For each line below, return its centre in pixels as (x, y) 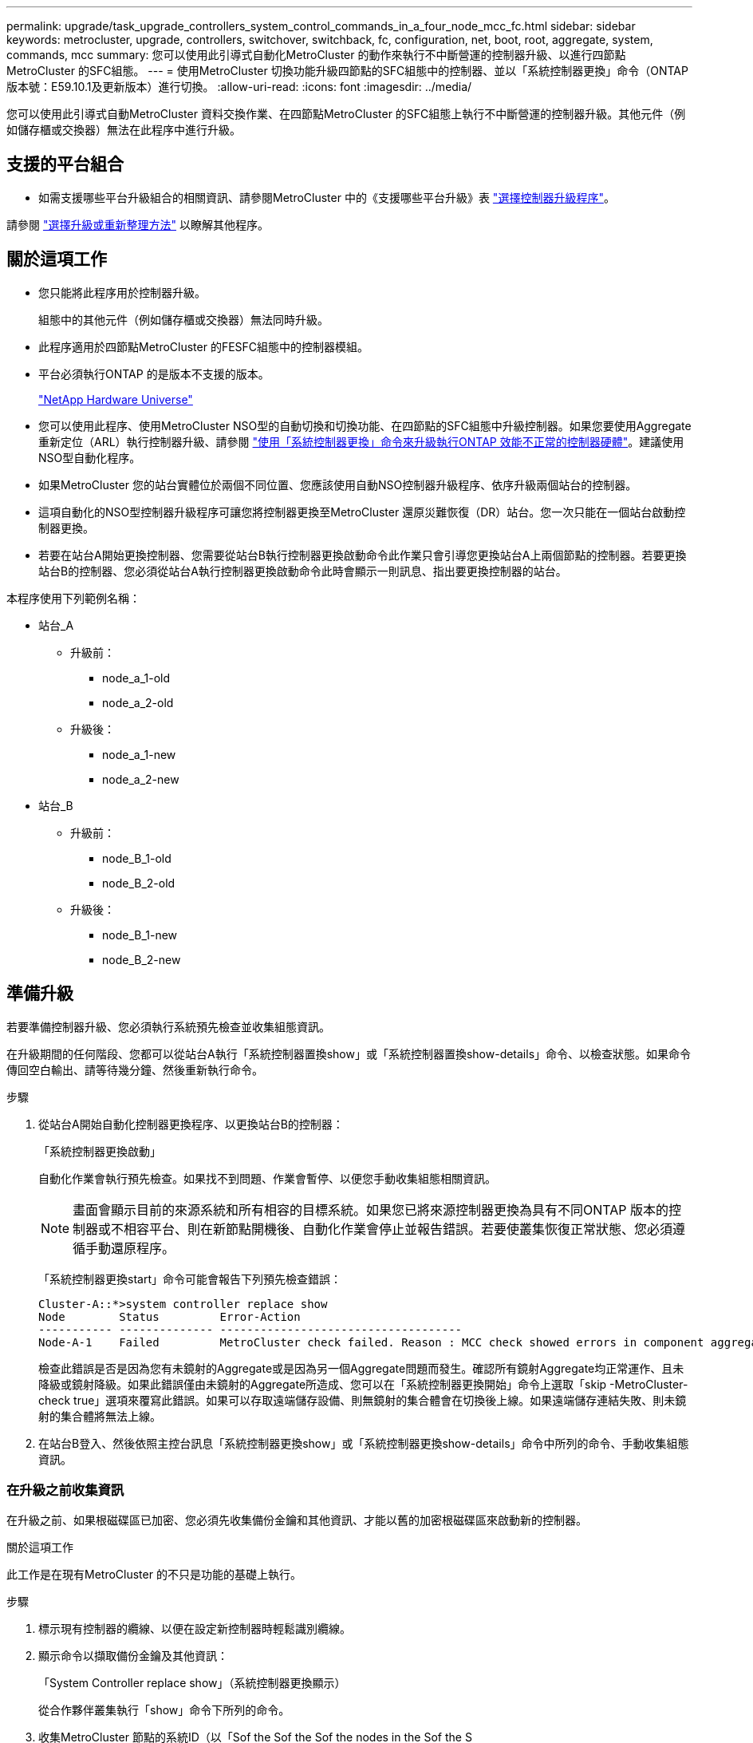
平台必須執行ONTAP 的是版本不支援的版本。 (154, 373)
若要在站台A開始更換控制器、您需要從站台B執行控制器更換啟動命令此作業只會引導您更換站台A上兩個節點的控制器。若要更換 (363, 555)
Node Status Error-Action (170, 1316)
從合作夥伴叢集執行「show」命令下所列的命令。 (164, 1710)
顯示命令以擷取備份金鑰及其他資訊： (133, 1656)
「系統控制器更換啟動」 (100, 1151)
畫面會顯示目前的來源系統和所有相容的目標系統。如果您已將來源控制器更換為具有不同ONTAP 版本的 (371, 1209)
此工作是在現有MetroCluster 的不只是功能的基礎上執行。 (154, 1575)
